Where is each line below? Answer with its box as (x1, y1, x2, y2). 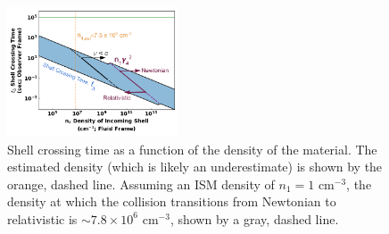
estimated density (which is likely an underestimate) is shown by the (7, 157, 383, 176)
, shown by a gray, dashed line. (170, 209, 339, 228)
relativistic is (7, 209, 78, 228)
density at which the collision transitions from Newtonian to (7, 192, 336, 211)
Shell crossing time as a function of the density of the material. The (7, 139, 377, 158)
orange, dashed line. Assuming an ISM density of (7, 174, 275, 193)
